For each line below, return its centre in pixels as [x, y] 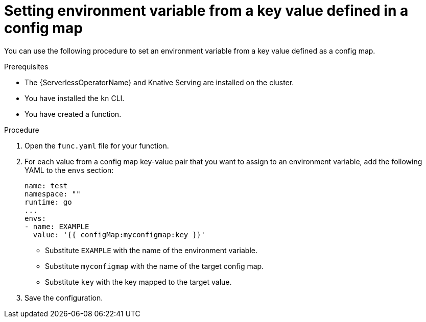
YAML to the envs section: [69, 170]
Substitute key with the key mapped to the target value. [138, 282]
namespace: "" [53, 194]
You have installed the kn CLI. [75, 98]
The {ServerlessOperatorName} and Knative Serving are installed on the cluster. [159, 82]
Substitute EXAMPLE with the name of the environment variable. [151, 250]
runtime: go [48, 202]
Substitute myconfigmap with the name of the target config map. [155, 266]
